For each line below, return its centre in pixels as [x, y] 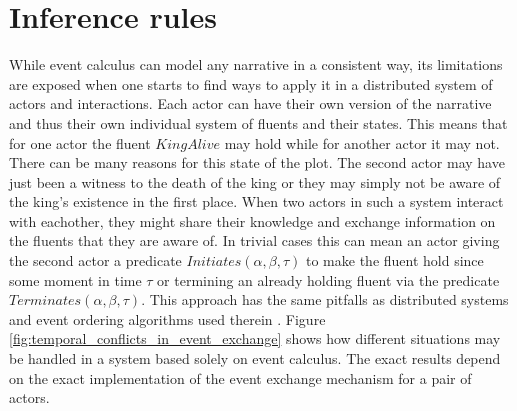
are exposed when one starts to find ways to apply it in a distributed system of [251, 83]
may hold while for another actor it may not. [362, 142]
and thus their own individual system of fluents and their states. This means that [258, 122]
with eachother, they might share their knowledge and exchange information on [252, 220]
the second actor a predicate [95, 260]
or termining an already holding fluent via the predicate [328, 279]
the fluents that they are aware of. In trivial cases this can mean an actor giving [254, 240]
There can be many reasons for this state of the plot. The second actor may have [257, 162]
